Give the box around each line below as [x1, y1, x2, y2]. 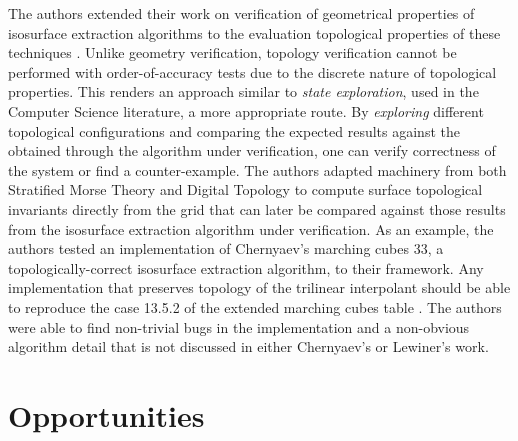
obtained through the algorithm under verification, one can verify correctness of [8, 140, 496, 161]
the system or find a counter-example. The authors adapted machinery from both [8, 159, 507, 180]
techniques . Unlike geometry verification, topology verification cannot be [8, 42, 457, 63]
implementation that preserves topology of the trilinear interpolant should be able [8, 277, 511, 298]
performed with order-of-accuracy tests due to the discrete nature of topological [8, 61, 497, 82]
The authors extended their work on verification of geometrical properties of [8, 3, 475, 23]
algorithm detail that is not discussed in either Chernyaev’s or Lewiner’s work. [8, 336, 489, 357]
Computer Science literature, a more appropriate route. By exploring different [8, 100, 484, 121]
